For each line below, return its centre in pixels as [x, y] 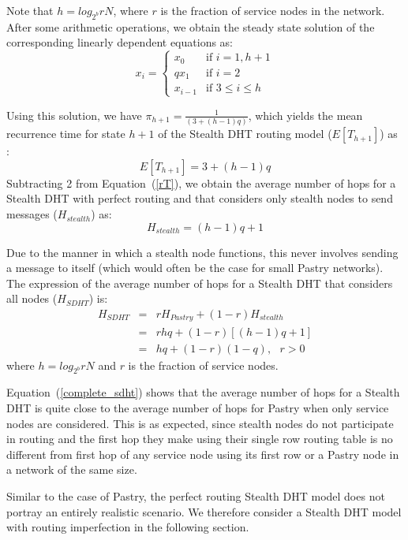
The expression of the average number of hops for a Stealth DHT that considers [200, 283]
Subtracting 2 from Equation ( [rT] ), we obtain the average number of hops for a [201, 182]
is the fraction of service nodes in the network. [273, 10]
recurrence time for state [66, 134]
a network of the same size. [72, 469]
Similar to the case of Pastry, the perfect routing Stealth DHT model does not [196, 495]
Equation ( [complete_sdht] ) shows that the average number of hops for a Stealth [203, 392]
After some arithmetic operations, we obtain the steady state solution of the [191, 26]
